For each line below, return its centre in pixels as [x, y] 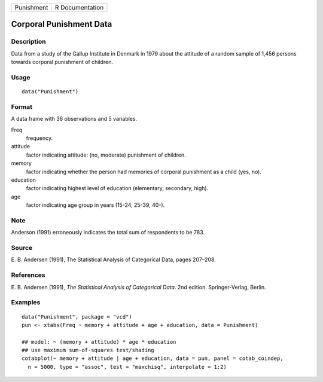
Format [22, 106]
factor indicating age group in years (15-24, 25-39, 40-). [95, 205]
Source [22, 248]
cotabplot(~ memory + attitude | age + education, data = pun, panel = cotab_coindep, [153, 358]
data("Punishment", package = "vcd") [77, 317]
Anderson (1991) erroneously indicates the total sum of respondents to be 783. [108, 233]
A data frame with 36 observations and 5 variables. [74, 119]
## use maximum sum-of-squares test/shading [88, 350]
